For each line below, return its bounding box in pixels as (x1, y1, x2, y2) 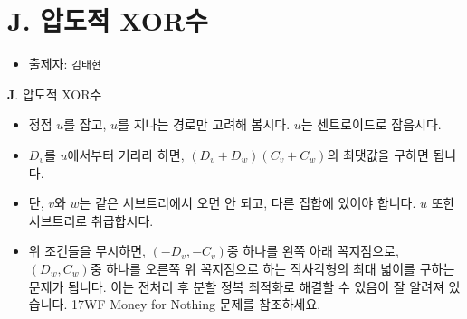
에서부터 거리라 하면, (67, 145, 185, 164)
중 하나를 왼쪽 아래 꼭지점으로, (226, 241, 399, 260)
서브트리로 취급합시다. (28, 211, 154, 230)
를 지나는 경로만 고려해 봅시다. (118, 115, 291, 134)
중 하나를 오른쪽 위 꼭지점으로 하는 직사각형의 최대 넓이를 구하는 (90, 258, 455, 277)
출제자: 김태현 (28, 54, 101, 73)
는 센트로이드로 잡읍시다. (300, 115, 442, 134)
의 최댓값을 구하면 (327, 145, 429, 164)
